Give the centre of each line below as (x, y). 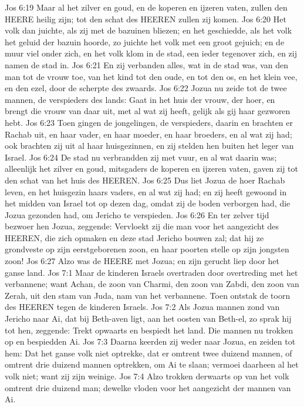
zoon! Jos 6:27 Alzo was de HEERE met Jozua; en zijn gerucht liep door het (142, 261)
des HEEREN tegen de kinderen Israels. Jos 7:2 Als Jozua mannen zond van (142, 307)
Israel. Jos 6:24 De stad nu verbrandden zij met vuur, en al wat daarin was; (141, 157)
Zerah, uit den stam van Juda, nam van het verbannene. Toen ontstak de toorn (148, 295)
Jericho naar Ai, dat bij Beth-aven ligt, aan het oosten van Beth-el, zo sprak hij (148, 318)
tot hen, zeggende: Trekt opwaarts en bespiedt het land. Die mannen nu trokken (149, 330)
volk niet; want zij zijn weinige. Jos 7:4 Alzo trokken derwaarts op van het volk (147, 376)
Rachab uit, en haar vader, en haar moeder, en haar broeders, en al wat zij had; (148, 134)
